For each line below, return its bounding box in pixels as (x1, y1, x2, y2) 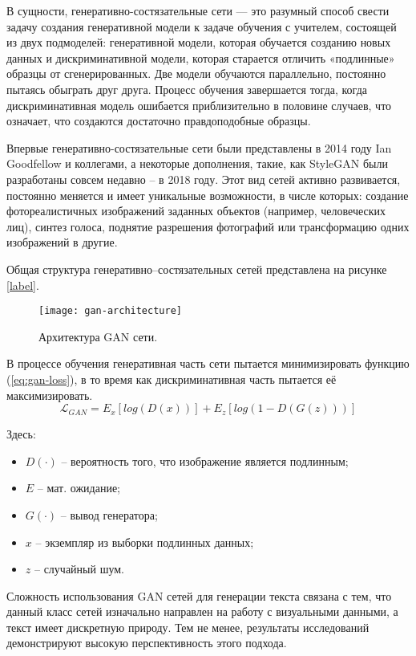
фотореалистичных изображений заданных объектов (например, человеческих (6, 202, 386, 219)
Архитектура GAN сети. (38, 328, 158, 344)
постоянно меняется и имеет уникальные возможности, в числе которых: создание (6, 186, 409, 203)
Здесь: (6, 426, 36, 442)
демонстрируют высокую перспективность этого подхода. (6, 634, 287, 651)
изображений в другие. (6, 234, 118, 251)
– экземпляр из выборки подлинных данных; (35, 533, 254, 550)
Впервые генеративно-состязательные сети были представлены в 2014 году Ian (6, 139, 392, 156)
